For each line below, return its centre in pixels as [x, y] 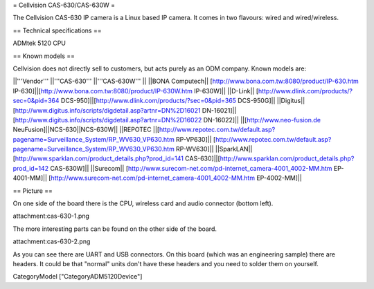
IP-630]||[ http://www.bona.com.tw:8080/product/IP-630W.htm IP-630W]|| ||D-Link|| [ [136, 91]
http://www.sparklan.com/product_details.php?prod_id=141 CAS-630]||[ [118, 158]
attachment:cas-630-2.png [52, 241]
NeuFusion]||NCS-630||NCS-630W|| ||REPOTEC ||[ [86, 130]
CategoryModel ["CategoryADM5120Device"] [78, 277]
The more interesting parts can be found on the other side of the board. [115, 229]
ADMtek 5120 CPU [39, 43]
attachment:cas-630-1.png [51, 216]
